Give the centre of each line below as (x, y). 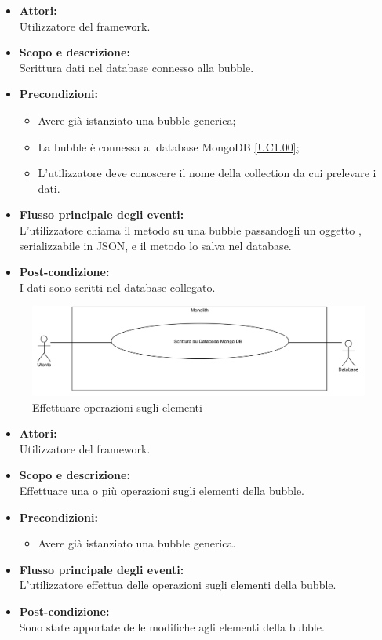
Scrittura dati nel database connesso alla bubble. (136, 67)
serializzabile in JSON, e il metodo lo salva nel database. (155, 245)
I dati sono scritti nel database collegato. (117, 287)
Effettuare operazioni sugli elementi (117, 407)
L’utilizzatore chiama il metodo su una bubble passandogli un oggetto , (190, 229)
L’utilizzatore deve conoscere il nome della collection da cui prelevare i (207, 173)
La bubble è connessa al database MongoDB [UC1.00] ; (169, 146)
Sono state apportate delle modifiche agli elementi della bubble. (172, 626)
